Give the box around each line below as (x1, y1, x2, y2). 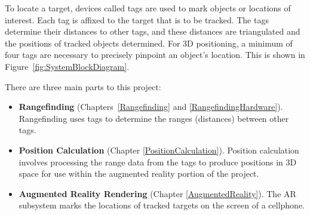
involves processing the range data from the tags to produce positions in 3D (19, 155, 297, 168)
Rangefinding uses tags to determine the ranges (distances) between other (19, 112, 289, 124)
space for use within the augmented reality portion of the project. (19, 167, 259, 180)
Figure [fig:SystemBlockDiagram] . (5, 60, 130, 72)
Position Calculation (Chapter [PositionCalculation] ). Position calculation (19, 143, 299, 156)
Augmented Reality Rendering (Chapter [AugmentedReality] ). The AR (19, 187, 296, 199)
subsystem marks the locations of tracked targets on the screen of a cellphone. (19, 199, 305, 211)
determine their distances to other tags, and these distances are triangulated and (5, 25, 300, 38)
